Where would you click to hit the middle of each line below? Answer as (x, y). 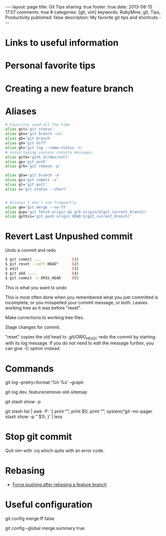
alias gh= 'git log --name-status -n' (44, 148)
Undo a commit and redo (31, 250)
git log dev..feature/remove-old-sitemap (46, 392)
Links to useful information (62, 43)
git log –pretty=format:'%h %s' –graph (44, 382)
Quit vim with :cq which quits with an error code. (55, 451)
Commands (30, 369)
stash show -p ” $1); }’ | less (34, 417)
